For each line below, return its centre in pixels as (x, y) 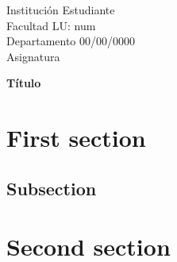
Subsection (52, 188)
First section (76, 138)
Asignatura (33, 56)
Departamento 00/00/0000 (71, 41)
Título (24, 83)
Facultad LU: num (51, 25)
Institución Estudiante (61, 10)
